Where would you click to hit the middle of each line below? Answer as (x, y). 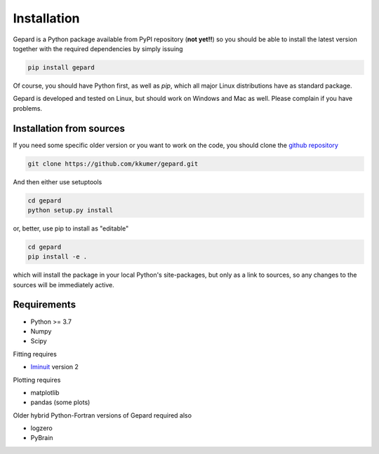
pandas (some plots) (60, 402)
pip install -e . (58, 257)
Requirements (45, 305)
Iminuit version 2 (54, 367)
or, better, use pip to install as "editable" (71, 228)
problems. (27, 108)
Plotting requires (37, 380)
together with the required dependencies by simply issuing (98, 48)
